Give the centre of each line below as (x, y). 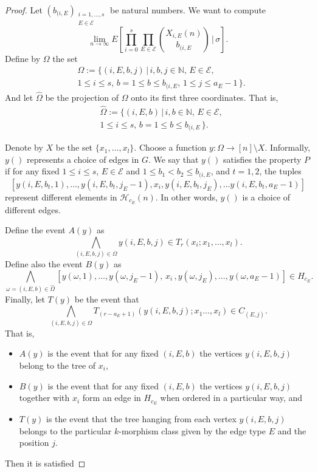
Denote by (24, 147)
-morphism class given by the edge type (192, 430)
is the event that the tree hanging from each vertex (141, 419)
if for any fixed (32, 171)
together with (44, 398)
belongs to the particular (65, 430)
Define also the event (44, 264)
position (34, 443)
